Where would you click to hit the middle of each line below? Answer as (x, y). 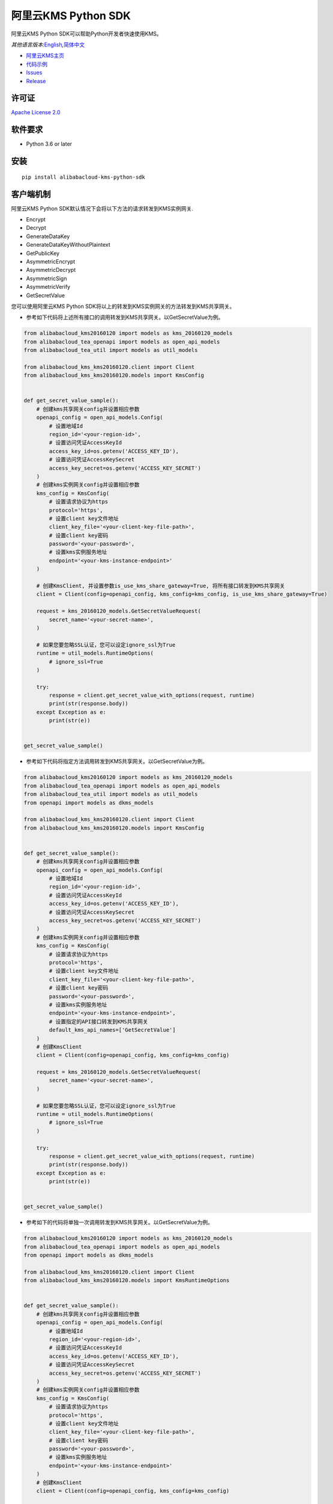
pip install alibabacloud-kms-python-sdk (83, 177)
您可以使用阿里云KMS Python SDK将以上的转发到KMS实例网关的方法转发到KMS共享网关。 (123, 306)
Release (36, 81)
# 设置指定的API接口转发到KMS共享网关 (98, 1022)
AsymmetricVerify (48, 287)
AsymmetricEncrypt (51, 261)
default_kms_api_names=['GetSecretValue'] (112, 1030)
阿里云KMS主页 (45, 56)
